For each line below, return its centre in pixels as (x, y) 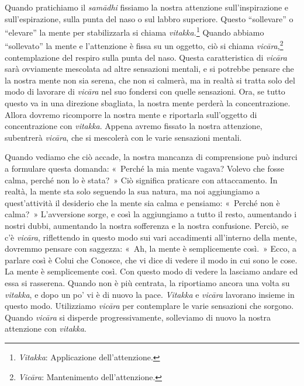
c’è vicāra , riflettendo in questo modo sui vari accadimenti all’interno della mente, (151, 237)
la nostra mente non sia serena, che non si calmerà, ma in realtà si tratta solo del (150, 80)
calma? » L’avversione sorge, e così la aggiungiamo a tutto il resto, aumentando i (151, 214)
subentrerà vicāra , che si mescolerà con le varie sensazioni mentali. (123, 137)
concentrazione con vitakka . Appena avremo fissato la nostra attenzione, (134, 126)
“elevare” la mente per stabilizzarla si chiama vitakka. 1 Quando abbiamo (134, 31)
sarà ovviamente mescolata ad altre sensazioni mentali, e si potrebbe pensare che (149, 69)
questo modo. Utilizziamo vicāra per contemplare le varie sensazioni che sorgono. (149, 306)
